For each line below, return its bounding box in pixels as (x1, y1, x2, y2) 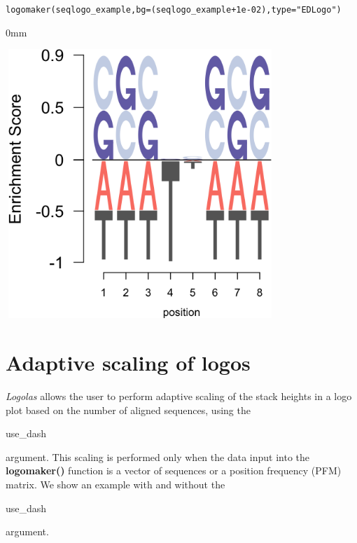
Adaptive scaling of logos (6, 348, 251, 377)
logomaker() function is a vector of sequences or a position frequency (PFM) (6, 463, 342, 478)
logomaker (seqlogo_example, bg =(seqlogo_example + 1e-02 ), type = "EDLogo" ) (6, 5, 342, 15)
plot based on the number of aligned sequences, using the (6, 402, 251, 417)
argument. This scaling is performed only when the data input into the (6, 449, 309, 464)
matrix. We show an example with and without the (6, 476, 225, 491)
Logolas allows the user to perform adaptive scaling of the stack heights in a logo (6, 388, 352, 403)
